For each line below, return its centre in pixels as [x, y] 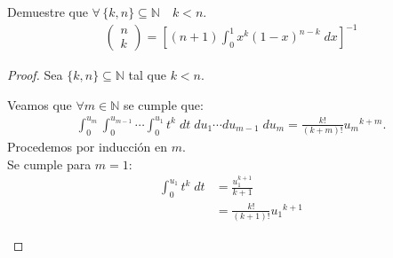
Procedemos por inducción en [88, 147]
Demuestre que [48, 12]
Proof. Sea [35, 75]
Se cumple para [49, 164]
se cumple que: [163, 104]
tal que [147, 75]
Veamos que [40, 104]
